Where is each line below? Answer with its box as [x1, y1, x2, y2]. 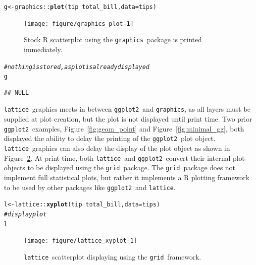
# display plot [4, 210, 47, 218]
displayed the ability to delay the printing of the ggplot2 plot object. [4, 133, 216, 143]
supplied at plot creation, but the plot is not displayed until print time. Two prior [4, 114, 252, 124]
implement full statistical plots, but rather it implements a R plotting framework [4, 172, 250, 182]
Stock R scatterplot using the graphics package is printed [24, 34, 202, 45]
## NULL [4, 89, 29, 96]
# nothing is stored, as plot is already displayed [4, 63, 150, 70]
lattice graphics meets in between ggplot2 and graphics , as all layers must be [4, 104, 251, 114]
